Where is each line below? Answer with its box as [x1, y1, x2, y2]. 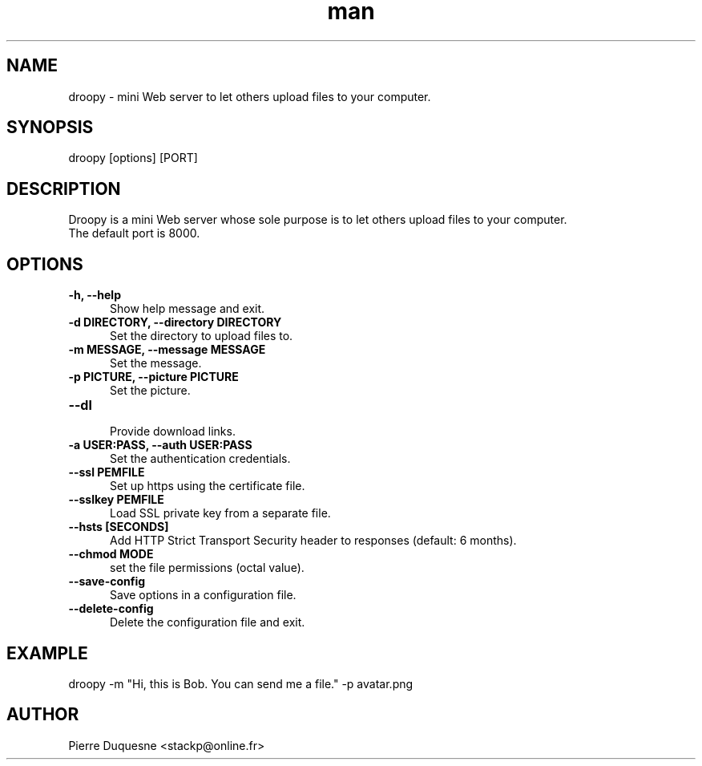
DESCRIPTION [6, 178, 121, 199]
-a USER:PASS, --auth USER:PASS [68, 438, 252, 452]
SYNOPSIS [6, 117, 94, 138]
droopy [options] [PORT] [68, 151, 198, 165]
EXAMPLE [6, 642, 88, 663]
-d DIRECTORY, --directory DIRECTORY [68, 315, 282, 330]
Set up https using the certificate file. [110, 479, 305, 493]
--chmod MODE [68, 547, 154, 561]
